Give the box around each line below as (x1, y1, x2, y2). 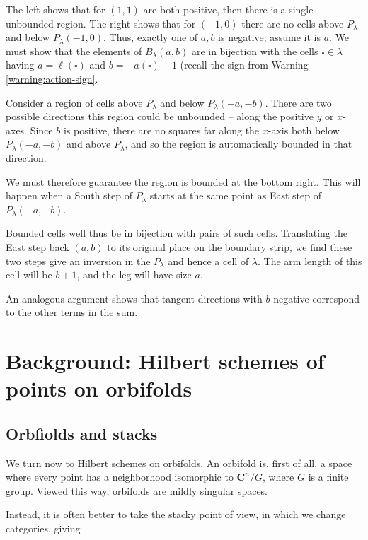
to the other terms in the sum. (6, 305, 138, 319)
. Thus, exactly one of (103, 30, 198, 45)
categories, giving (6, 521, 81, 536)
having (6, 57, 35, 72)
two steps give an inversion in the (6, 253, 151, 268)
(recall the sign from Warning (180, 57, 309, 72)
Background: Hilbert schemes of (6, 346, 325, 375)
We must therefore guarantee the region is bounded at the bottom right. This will (6, 174, 361, 189)
